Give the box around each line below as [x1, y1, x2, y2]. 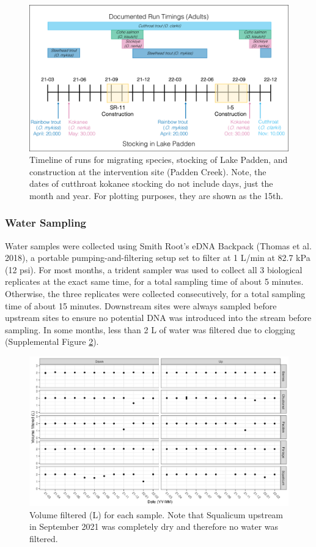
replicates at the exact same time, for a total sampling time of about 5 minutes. [5, 275, 304, 288]
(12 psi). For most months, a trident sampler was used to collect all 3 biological [5, 263, 303, 276]
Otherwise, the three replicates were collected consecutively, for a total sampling [5, 287, 306, 300]
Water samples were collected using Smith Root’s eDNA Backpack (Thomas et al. [5, 239, 312, 252]
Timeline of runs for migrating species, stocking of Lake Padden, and [29, 153, 288, 166]
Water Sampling [5, 215, 87, 230]
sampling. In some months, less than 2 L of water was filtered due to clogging [5, 323, 295, 336]
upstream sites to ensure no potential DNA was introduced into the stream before [5, 311, 312, 324]
